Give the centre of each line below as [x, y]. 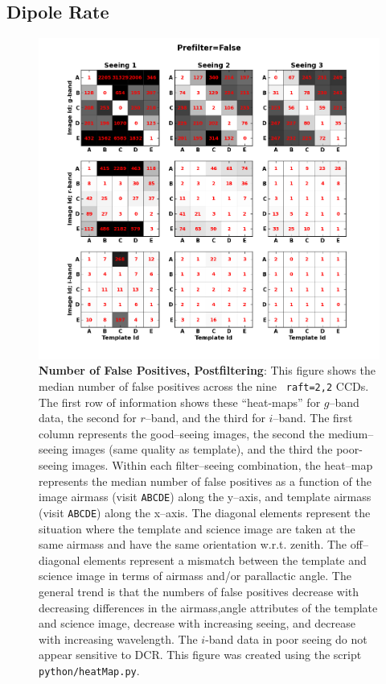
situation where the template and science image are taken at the [197, 528]
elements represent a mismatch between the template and [225, 560]
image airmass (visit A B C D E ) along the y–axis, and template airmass [205, 497]
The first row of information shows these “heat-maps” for [180, 402]
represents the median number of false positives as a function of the [205, 481]
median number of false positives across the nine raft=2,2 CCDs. [204, 386]
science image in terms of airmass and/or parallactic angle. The [195, 576]
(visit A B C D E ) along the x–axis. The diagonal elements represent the [205, 512]
